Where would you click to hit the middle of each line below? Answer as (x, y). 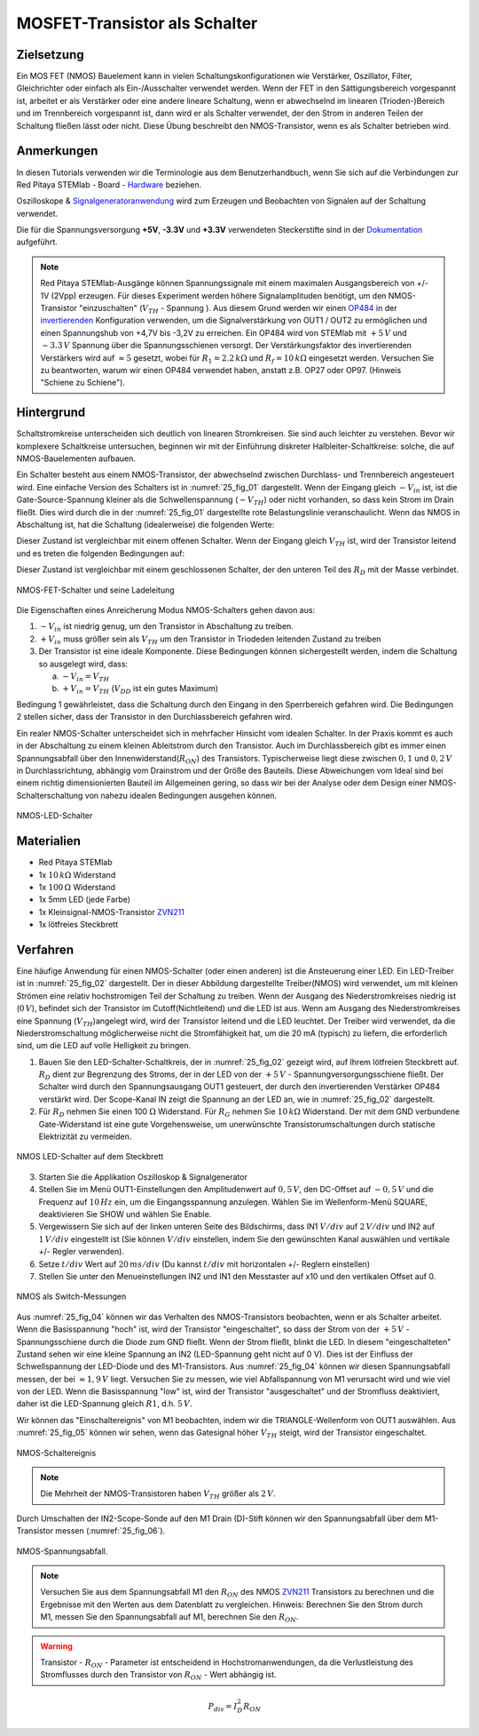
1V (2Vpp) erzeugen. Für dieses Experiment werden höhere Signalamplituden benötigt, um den (213, 295)
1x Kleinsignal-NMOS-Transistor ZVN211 (112, 912)
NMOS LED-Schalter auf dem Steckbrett (90, 1157)
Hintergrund (51, 413)
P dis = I (223, 1708)
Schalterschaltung (50, 795)
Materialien (49, 841)
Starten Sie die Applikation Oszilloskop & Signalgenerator (143, 1176)
